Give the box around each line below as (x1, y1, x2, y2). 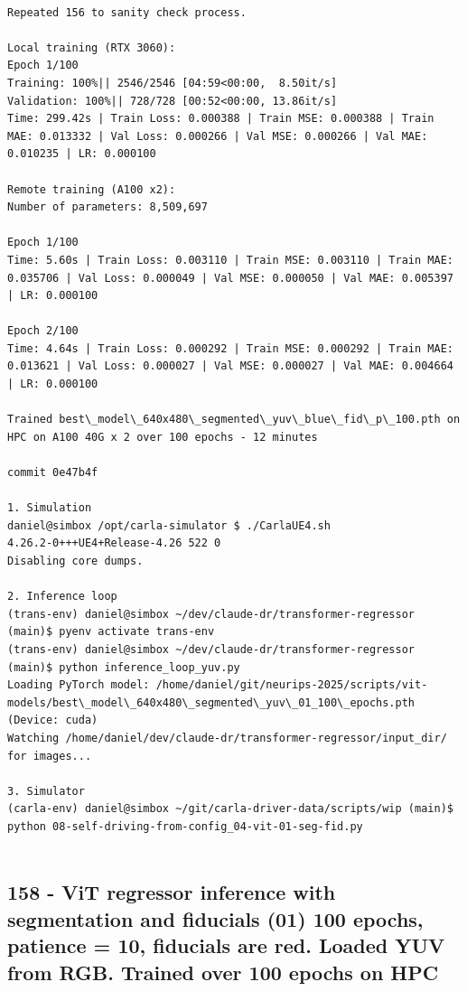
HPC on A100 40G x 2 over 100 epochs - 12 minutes (7, 430, 318, 444)
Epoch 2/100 (7, 324, 79, 338)
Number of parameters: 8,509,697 (7, 201, 208, 214)
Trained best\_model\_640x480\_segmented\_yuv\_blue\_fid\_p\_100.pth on (7, 413, 461, 426)
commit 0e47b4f (7, 466, 98, 480)
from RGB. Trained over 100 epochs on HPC (7, 958, 439, 986)
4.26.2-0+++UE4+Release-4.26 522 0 (7, 537, 221, 550)
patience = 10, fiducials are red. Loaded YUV (7, 931, 445, 959)
